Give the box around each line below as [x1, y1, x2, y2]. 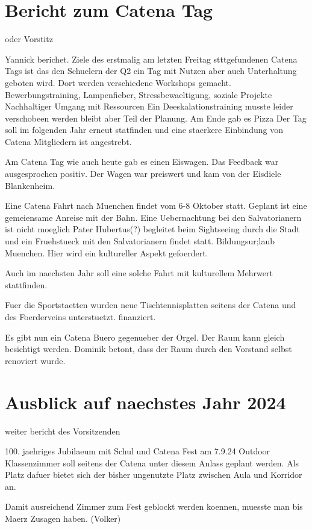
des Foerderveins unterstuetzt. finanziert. [5, 311, 156, 323]
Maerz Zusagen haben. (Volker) [5, 512, 121, 525]
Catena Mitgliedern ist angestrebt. [5, 135, 132, 147]
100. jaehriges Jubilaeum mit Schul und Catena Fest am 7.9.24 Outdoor [5, 445, 270, 457]
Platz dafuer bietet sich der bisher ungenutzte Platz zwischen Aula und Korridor [5, 468, 302, 481]
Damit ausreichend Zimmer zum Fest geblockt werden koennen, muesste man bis [5, 500, 303, 513]
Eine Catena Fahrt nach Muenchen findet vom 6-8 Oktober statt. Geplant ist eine [5, 199, 307, 212]
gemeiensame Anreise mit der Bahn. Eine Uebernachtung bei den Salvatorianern [5, 211, 302, 223]
